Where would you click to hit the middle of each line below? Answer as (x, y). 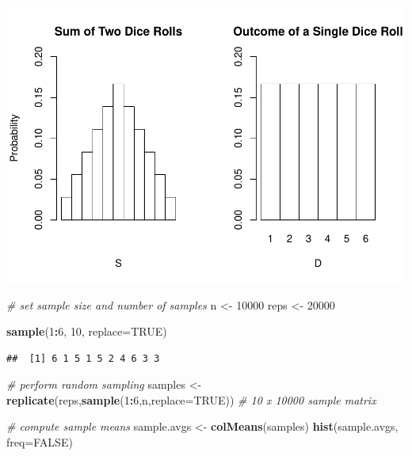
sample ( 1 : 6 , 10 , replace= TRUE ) (87, 331)
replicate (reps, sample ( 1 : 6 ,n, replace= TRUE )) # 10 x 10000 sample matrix (191, 399)
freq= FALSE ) (40, 442)
